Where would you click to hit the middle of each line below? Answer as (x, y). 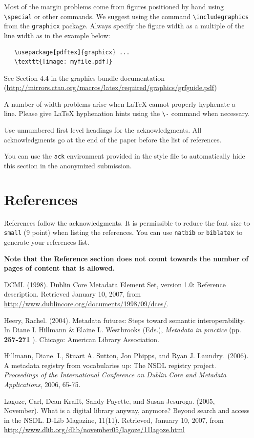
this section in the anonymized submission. (68, 165)
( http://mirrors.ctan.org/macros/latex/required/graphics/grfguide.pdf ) (110, 87)
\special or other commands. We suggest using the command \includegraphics (127, 16)
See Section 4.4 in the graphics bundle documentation (85, 78)
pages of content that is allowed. (59, 268)
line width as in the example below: (57, 35)
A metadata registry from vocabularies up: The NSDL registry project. (110, 365)
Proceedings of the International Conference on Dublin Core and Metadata (115, 375)
